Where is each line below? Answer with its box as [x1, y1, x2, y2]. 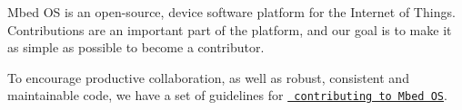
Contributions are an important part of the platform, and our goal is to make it [7, 20, 452, 39]
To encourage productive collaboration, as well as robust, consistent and [7, 68, 409, 87]
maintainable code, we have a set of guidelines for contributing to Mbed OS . [7, 86, 447, 105]
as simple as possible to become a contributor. [7, 38, 265, 57]
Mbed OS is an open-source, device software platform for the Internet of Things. [7, 3, 456, 21]
